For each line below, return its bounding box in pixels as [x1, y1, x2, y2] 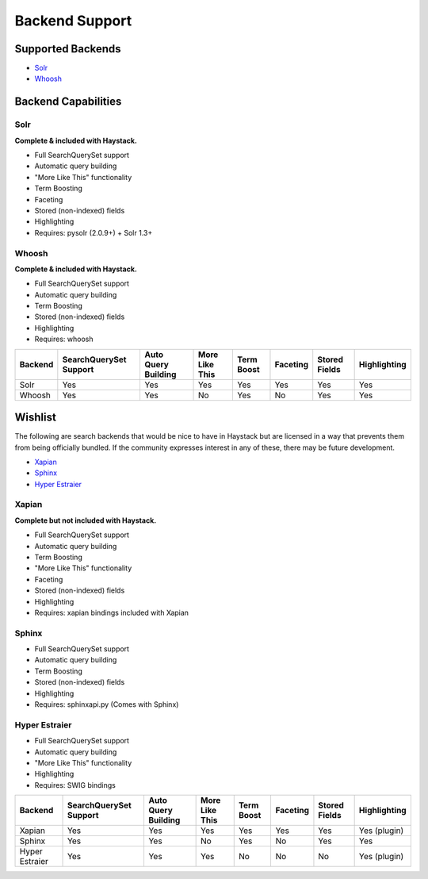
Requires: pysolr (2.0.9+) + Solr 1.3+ [34, 228, 153, 237]
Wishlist [14, 411, 57, 424]
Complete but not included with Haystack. [14, 516, 157, 525]
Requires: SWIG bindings [34, 780, 117, 789]
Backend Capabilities [14, 95, 122, 109]
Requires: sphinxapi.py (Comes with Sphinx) [34, 700, 179, 709]
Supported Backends [14, 42, 122, 56]
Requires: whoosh [34, 334, 94, 344]
